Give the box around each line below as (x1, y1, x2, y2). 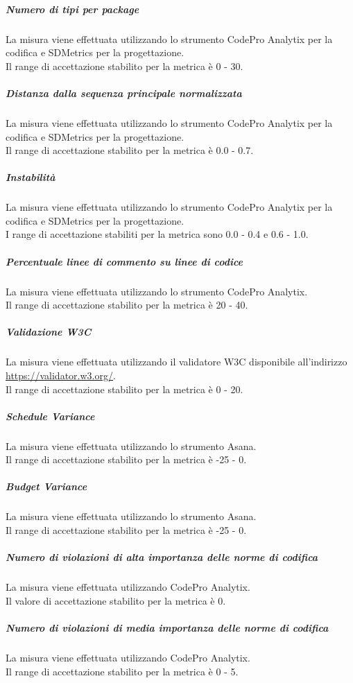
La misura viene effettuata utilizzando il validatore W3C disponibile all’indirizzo (6, 354, 347, 369)
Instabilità (6, 170, 55, 184)
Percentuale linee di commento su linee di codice (6, 254, 243, 268)
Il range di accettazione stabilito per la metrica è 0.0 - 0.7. (6, 143, 254, 157)
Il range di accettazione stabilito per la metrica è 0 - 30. (6, 58, 243, 73)
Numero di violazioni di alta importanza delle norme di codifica (6, 550, 318, 564)
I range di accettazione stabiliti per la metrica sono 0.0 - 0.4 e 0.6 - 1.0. (6, 227, 309, 241)
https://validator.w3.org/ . (6, 368, 116, 382)
